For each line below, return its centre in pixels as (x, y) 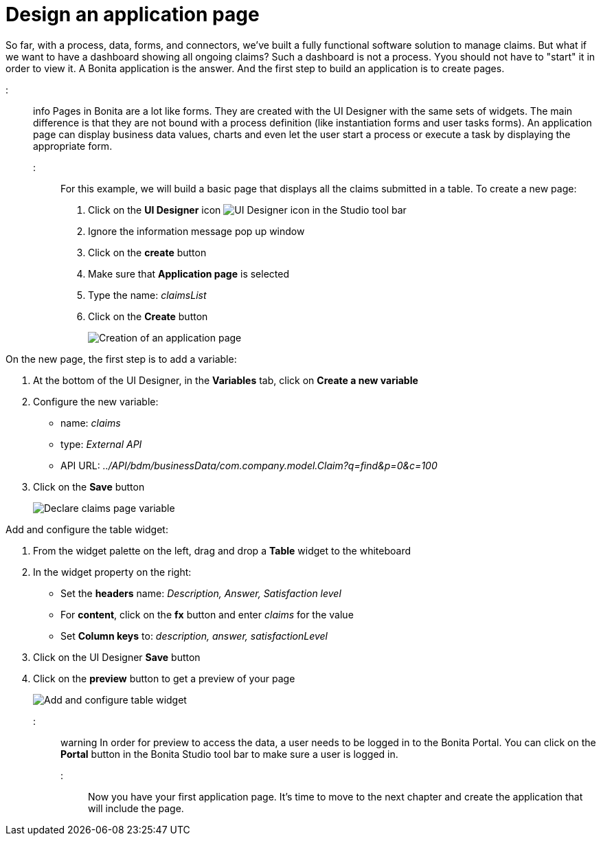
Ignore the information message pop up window (196, 231)
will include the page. (136, 808)
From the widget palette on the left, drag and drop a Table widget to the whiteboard (222, 550)
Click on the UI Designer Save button (117, 657)
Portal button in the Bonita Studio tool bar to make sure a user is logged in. (229, 754)
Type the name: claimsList (147, 295)
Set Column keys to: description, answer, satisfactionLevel (194, 636)
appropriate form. (73, 146)
